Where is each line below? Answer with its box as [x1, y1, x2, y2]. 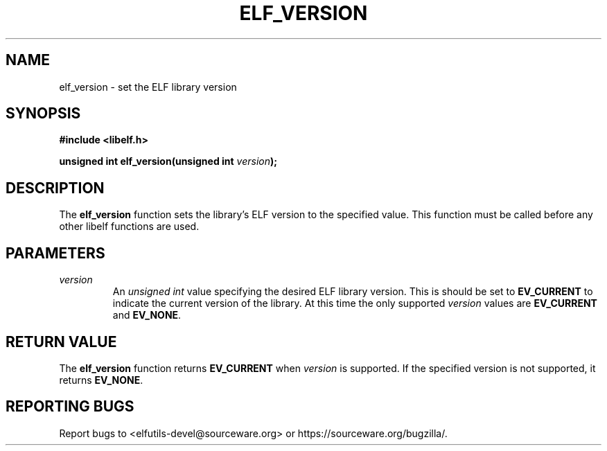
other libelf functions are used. [59, 220, 200, 233]
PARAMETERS [6, 244, 105, 262]
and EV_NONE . [112, 309, 182, 321]
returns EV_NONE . [59, 373, 143, 386]
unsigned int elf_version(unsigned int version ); [59, 155, 278, 168]
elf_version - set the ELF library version [59, 80, 237, 93]
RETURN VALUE [6, 333, 117, 351]
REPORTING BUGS [6, 398, 134, 416]
